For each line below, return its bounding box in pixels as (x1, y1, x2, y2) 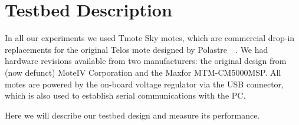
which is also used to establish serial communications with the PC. (5, 89, 246, 102)
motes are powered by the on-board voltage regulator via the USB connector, (5, 77, 284, 90)
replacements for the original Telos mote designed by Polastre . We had (5, 43, 268, 55)
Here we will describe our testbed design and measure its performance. (5, 109, 260, 121)
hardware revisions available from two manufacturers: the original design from (5, 55, 287, 67)
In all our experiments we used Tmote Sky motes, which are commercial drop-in (5, 32, 295, 44)
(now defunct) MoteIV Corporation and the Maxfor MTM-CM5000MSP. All (5, 66, 281, 78)
